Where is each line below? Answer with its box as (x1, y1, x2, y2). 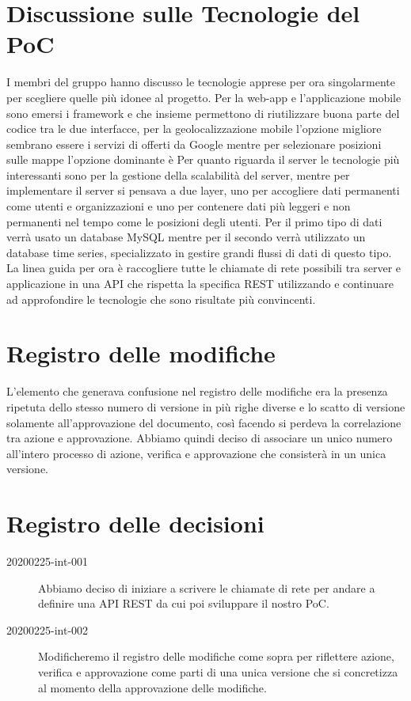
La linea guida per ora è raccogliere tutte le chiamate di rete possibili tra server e (6, 260, 401, 276)
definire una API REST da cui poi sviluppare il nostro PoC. (38, 595, 329, 612)
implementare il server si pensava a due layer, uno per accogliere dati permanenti (6, 182, 400, 199)
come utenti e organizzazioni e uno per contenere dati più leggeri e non (6, 198, 351, 214)
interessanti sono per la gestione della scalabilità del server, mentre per (6, 166, 350, 183)
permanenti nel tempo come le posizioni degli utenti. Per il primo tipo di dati (6, 213, 382, 229)
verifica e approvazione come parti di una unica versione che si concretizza (38, 664, 398, 680)
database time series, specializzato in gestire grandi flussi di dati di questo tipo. (6, 244, 392, 260)
